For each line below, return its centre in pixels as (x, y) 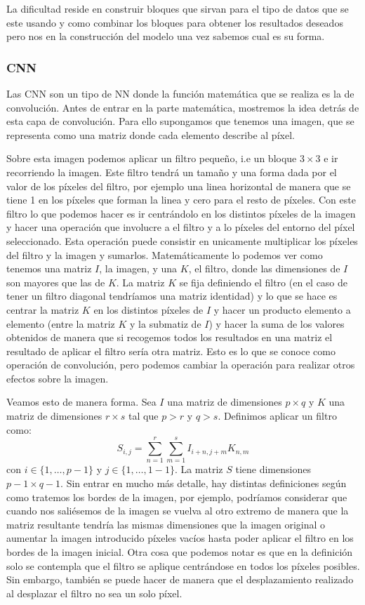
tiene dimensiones (273, 469)
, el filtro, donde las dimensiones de (264, 268)
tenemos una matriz (49, 268)
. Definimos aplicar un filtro (277, 416)
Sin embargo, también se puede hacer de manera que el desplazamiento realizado (180, 579)
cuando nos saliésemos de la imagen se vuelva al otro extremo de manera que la (178, 511)
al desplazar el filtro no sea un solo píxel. (94, 593)
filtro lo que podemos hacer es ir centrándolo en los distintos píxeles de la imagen (181, 213)
